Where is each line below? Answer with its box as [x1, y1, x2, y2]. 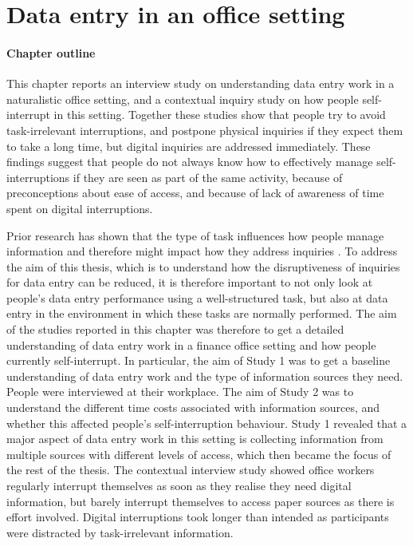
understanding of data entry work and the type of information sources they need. [6, 367, 403, 384]
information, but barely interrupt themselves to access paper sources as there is [6, 493, 395, 509]
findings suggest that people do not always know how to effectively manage [6, 153, 373, 170]
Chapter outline [6, 44, 96, 61]
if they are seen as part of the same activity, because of [73, 168, 343, 185]
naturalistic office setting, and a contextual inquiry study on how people [6, 90, 359, 107]
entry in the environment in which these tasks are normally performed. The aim [6, 305, 397, 322]
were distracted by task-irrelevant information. [6, 524, 234, 540]
